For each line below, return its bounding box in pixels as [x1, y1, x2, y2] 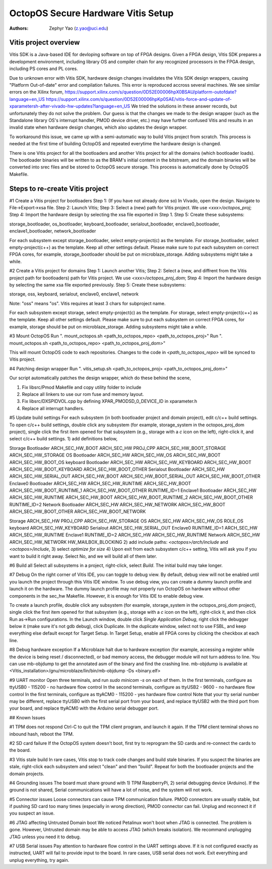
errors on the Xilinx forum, [9, 89, 64, 95]
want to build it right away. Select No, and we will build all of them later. [9, 553, 157, 559]
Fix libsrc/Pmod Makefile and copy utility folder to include [22, 384, 142, 390]
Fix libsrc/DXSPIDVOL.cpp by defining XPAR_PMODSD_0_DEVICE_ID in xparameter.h [22, 398, 197, 404]
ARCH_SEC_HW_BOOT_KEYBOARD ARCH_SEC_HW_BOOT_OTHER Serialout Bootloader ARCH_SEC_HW [9, 466, 225, 472]
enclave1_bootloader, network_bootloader [9, 228, 96, 234]
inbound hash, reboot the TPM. [9, 731, 74, 737]
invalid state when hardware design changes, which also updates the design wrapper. [9, 124, 188, 131]
